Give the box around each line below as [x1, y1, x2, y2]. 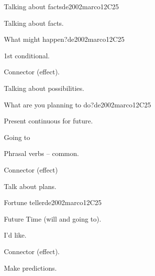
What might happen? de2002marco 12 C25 [4, 34, 125, 44]
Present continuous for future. [4, 116, 93, 126]
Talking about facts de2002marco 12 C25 [4, 1, 119, 11]
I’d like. [4, 230, 27, 240]
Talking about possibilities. [4, 83, 85, 93]
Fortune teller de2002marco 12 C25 [4, 197, 102, 207]
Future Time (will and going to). [4, 213, 102, 224]
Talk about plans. [4, 181, 56, 191]
